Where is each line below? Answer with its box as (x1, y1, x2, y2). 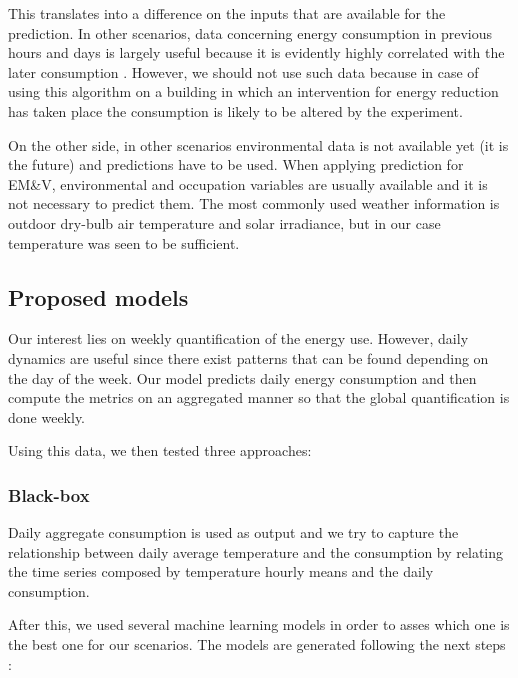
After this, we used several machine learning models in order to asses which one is (8, 614, 510, 635)
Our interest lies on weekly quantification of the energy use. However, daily (8, 328, 469, 349)
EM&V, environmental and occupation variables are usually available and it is (8, 173, 488, 194)
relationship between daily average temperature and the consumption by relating (8, 541, 504, 562)
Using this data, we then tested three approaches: (8, 440, 312, 461)
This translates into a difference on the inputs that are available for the (8, 3, 446, 23)
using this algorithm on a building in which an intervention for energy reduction (8, 81, 499, 102)
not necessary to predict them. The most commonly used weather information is (8, 193, 500, 214)
